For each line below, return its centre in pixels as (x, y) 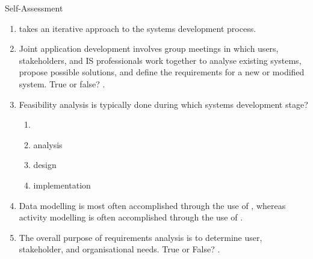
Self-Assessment (34, 8)
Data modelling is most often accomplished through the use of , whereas (152, 205)
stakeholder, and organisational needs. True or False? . (119, 249)
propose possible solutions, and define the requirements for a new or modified (162, 72)
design (45, 165)
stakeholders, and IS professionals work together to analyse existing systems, (160, 60)
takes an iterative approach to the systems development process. (138, 28)
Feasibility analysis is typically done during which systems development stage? (163, 104)
